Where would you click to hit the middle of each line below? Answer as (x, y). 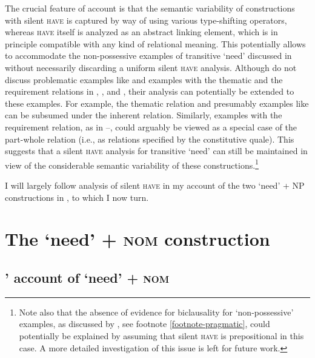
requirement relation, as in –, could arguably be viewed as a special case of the (151, 127)
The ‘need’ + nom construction (138, 239)
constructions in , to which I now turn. (77, 197)
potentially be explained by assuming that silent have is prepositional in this (161, 335)
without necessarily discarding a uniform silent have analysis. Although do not (151, 67)
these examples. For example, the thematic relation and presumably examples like (157, 103)
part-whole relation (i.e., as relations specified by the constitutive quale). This (150, 139)
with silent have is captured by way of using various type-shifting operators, (146, 20)
